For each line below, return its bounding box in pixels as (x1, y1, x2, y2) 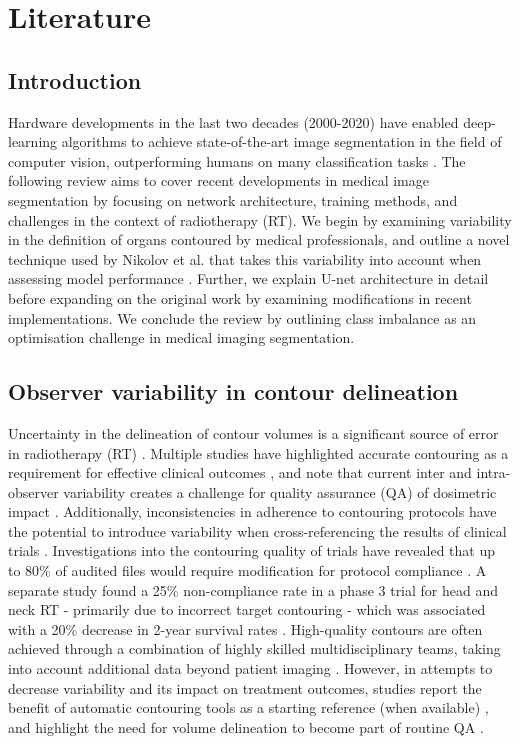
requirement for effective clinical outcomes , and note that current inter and (8, 462, 472, 483)
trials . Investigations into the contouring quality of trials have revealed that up (8, 540, 495, 561)
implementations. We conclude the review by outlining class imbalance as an (8, 307, 477, 328)
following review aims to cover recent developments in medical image (8, 170, 429, 191)
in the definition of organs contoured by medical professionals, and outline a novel (8, 229, 510, 250)
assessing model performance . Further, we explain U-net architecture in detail (8, 268, 489, 289)
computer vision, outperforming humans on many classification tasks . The (8, 150, 466, 171)
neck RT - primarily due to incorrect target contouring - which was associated (8, 599, 486, 620)
